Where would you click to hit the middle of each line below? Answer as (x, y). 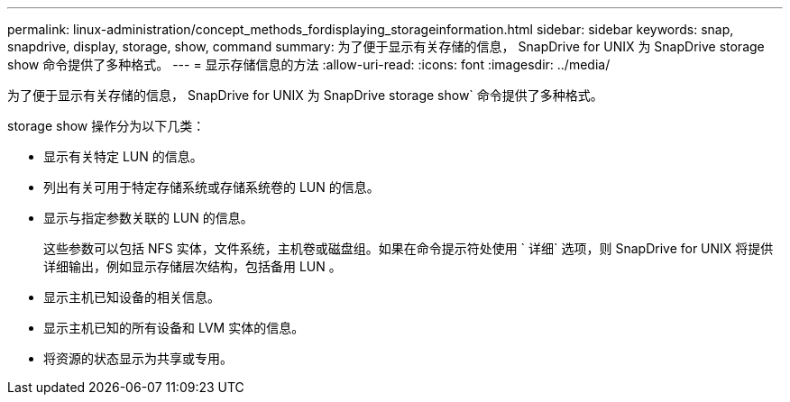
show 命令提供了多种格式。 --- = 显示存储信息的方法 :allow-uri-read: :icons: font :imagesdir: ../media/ (309, 64)
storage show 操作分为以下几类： (106, 126)
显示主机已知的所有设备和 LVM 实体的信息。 (174, 328)
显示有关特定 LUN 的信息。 (123, 156)
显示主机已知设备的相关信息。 (132, 297)
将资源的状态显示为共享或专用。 (138, 358)
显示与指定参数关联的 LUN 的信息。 (148, 218)
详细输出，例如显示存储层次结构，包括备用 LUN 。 (193, 266)
